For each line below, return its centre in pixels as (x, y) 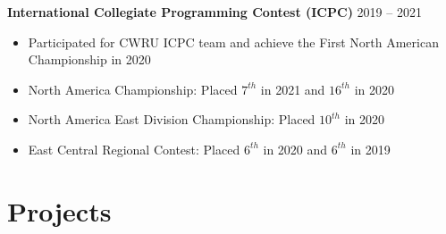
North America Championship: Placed (133, 89)
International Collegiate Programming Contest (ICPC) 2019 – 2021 (215, 12)
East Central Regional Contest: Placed (134, 149)
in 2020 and (295, 149)
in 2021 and (293, 89)
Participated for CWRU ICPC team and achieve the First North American (233, 42)
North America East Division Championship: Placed (172, 119)
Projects (59, 210)
